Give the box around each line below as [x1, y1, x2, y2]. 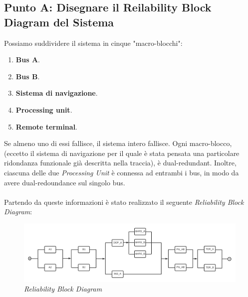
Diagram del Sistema [4, 14, 114, 29]
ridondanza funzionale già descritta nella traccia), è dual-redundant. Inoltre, [4, 157, 237, 168]
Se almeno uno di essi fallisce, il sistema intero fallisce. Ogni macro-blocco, [4, 138, 232, 148]
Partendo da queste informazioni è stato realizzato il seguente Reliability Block [4, 196, 244, 207]
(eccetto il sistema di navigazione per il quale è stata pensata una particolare [4, 148, 240, 158]
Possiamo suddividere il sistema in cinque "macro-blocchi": [4, 37, 183, 48]
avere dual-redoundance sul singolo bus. [4, 177, 125, 187]
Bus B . [15, 71, 40, 81]
